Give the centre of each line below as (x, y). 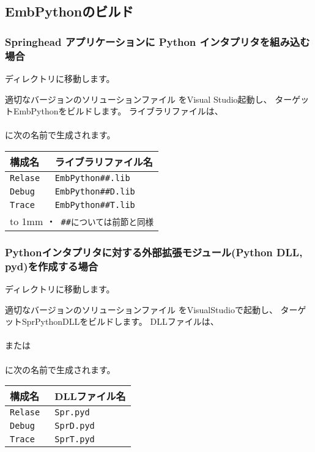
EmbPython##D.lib (95, 191)
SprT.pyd (75, 439)
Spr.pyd (72, 413)
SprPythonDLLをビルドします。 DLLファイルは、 (120, 321)
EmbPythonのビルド (69, 11)
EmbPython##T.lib (95, 205)
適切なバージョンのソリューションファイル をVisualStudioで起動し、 (141, 309)
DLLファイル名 (90, 396)
